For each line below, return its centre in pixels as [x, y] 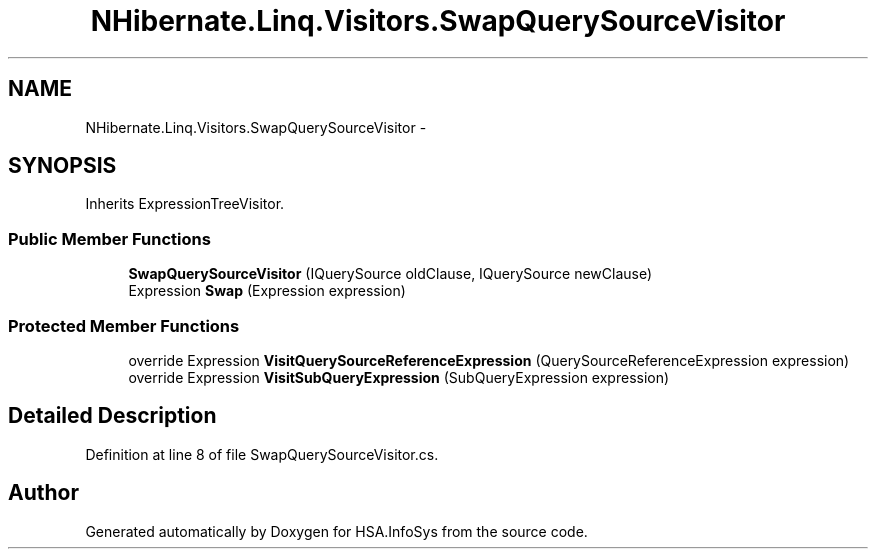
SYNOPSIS [62, 166]
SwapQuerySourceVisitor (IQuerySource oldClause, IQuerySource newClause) [390, 274]
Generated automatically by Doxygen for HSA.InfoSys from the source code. [336, 531]
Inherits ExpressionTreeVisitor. [185, 204]
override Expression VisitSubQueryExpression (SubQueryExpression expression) [399, 377]
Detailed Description [112, 416]
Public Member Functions [109, 238]
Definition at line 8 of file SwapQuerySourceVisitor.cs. [262, 454]
